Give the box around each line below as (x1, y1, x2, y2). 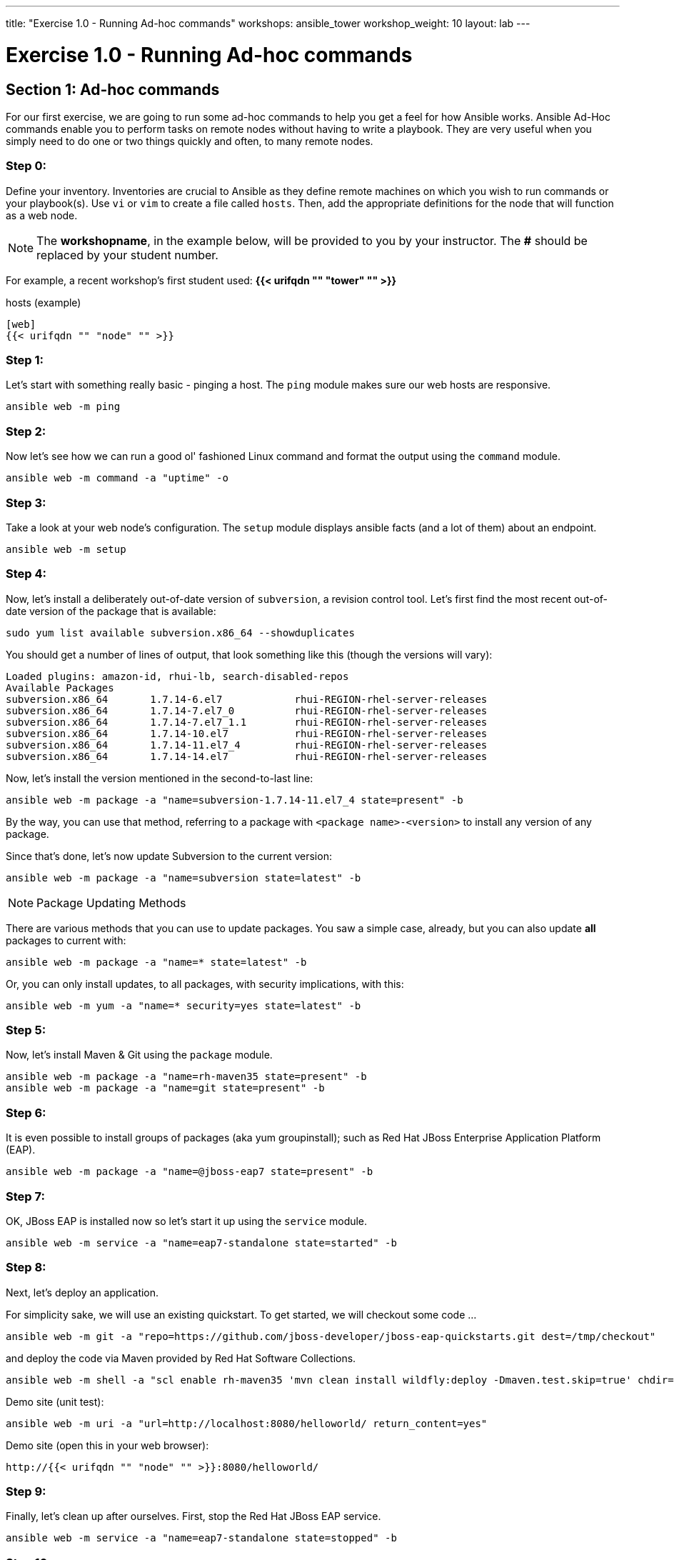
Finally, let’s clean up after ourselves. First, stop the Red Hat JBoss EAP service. (6, 1510, 381, 1523)
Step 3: (6, 495, 46, 510)
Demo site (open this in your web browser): (6, 1439, 209, 1451)
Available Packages (6, 681, 114, 694)
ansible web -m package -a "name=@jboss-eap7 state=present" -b (6, 1166, 373, 1178)
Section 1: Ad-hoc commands (6, 80, 220, 99)
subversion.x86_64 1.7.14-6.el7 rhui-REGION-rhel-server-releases (6, 693, 488, 705)
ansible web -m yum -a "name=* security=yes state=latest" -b (6, 999, 361, 1011)
